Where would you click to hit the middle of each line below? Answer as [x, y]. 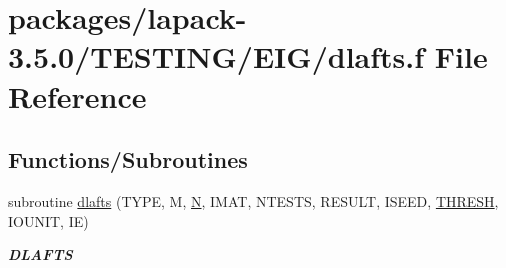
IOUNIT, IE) [48, 220]
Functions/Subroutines [128, 159]
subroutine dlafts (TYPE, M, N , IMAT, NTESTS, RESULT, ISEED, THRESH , [253, 200]
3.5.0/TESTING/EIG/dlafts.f [216, 56]
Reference [77, 95]
